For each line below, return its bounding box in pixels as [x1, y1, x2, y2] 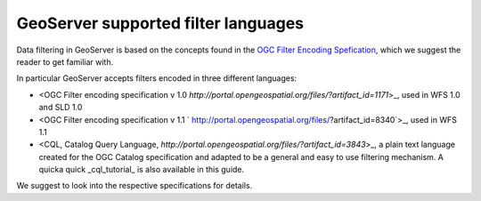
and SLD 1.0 [38, 102, 83, 113]
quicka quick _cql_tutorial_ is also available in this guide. [38, 165, 245, 175]
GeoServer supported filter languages [16, 13, 305, 33]
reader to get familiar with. [16, 56, 114, 67]
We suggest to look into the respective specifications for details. [16, 181, 253, 191]
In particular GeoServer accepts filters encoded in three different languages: [16, 73, 298, 84]
